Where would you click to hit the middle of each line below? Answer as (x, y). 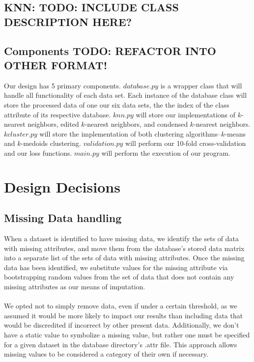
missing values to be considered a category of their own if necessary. (106, 354)
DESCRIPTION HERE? (68, 21)
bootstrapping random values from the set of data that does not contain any (119, 277)
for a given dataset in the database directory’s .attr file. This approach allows (121, 344)
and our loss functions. (38, 153)
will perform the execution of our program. (166, 153)
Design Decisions (62, 186)
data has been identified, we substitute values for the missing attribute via (116, 267)
